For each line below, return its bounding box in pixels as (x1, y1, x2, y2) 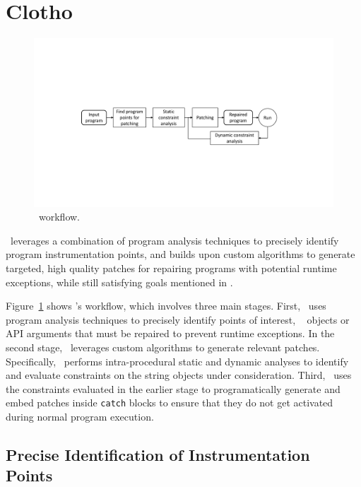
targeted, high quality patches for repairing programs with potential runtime (6, 261, 337, 275)
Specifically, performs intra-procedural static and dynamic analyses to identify (6, 353, 349, 368)
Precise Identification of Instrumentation (6, 443, 310, 465)
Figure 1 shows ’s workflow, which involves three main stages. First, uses (6, 298, 326, 313)
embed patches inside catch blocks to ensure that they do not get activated (6, 395, 333, 410)
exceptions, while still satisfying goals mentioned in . (6, 274, 233, 289)
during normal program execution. (6, 409, 154, 423)
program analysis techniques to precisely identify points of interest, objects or (6, 312, 350, 327)
